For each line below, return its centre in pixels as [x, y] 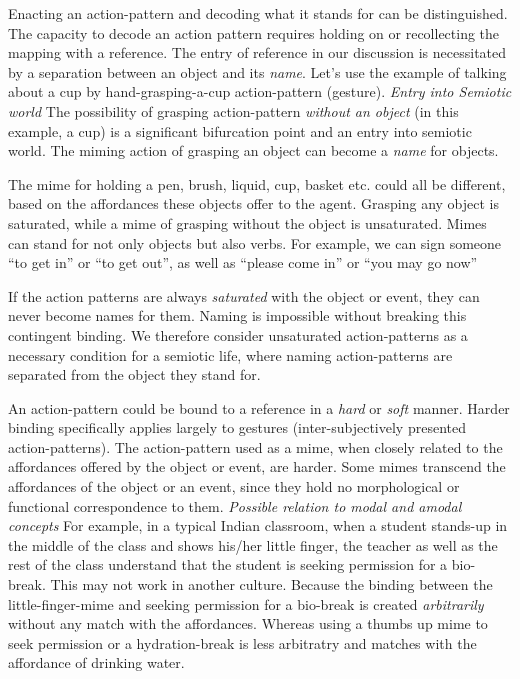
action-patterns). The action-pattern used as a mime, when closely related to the [255, 446]
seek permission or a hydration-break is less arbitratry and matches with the [242, 642]
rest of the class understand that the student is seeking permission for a [228, 564]
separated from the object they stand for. [134, 374]
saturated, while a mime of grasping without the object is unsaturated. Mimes [247, 222]
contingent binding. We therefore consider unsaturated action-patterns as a [238, 334]
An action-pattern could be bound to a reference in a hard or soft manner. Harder [259, 407]
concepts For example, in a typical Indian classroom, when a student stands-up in [258, 525]
